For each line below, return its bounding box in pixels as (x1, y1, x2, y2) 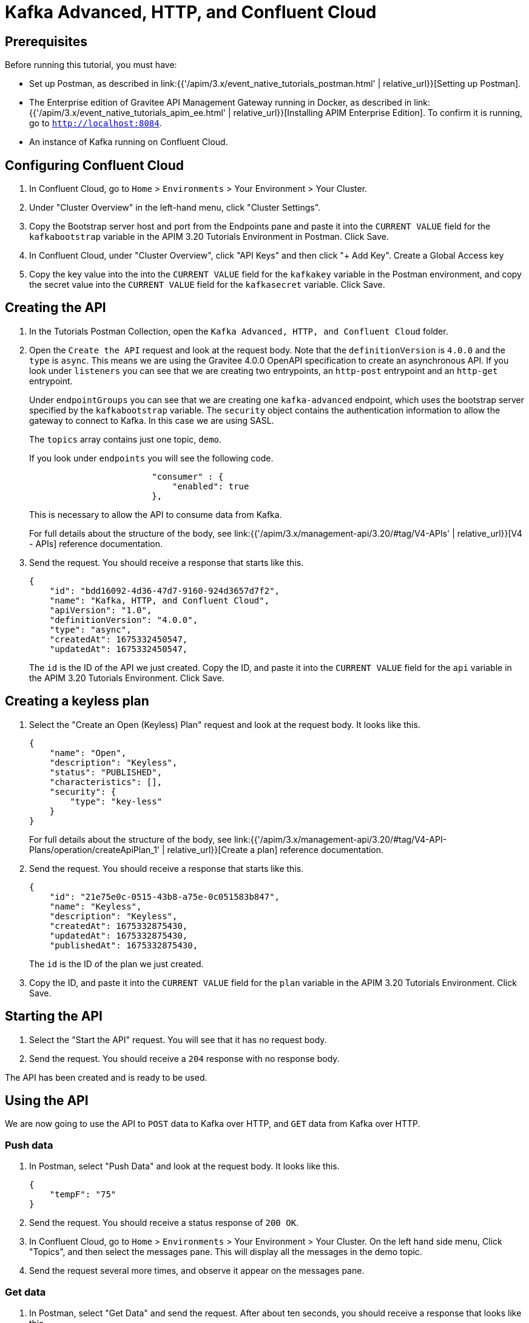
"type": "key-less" (70, 796, 163, 806)
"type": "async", (49, 624, 132, 634)
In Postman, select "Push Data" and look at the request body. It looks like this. (29, 1161, 340, 1172)
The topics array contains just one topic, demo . (29, 434, 222, 444)
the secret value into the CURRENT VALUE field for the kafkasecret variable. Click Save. (29, 279, 385, 290)
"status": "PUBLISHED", (49, 767, 163, 777)
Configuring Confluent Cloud (5, 157, 184, 173)
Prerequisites (5, 33, 87, 49)
